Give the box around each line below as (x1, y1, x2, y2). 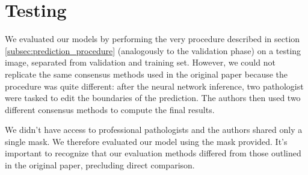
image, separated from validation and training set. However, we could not (5, 56, 276, 69)
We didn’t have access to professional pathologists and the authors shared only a (5, 123, 303, 136)
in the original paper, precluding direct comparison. (5, 159, 195, 171)
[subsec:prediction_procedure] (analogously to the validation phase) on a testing (5, 44, 301, 57)
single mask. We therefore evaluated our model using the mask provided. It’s (5, 135, 288, 147)
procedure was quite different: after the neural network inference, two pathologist (5, 79, 304, 92)
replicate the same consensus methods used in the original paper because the (5, 67, 288, 80)
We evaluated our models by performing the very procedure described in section (5, 32, 300, 45)
